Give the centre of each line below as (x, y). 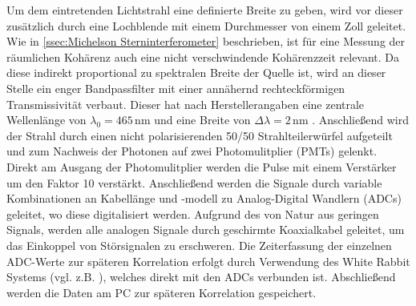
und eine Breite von (202, 120)
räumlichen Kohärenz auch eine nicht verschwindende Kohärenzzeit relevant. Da (203, 56)
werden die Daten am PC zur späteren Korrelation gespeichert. (162, 292)
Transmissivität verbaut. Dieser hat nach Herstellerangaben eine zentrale (186, 104)
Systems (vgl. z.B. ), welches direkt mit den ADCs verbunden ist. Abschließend (201, 277)
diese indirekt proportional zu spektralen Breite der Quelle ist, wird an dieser (196, 72)
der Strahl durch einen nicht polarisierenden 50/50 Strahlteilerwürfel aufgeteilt (200, 135)
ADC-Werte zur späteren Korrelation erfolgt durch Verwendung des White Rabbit (208, 261)
